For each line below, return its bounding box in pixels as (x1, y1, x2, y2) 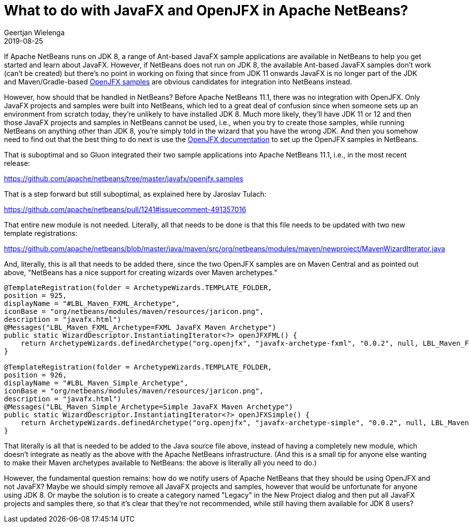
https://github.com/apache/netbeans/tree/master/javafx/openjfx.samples (4, 174, 243, 183)
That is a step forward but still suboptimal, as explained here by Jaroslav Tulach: (4, 189, 267, 198)
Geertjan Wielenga (4, 28, 65, 37)
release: (4, 158, 30, 167)
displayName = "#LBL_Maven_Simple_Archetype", (4, 378, 188, 387)
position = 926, (4, 371, 67, 379)
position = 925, (4, 291, 67, 300)
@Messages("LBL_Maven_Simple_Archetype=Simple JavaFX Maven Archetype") (4, 402, 293, 411)
